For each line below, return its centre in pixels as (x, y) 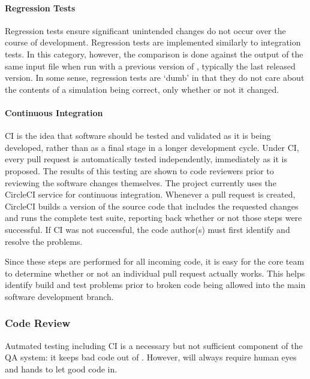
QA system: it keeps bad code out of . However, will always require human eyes (151, 357)
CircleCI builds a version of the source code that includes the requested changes (152, 206)
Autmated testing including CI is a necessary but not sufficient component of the (154, 345)
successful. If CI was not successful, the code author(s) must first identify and (148, 229)
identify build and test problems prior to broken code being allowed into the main (155, 285)
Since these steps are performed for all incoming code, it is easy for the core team (155, 261)
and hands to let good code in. (61, 369)
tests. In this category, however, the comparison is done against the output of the (154, 54)
